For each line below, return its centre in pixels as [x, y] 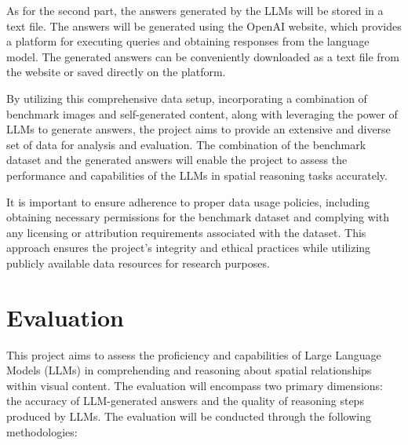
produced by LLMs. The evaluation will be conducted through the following [189, 416]
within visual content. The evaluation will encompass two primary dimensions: [195, 385]
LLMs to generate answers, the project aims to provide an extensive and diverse [199, 129]
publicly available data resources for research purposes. [138, 263]
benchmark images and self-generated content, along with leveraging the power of [202, 113]
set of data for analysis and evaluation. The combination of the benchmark [186, 144]
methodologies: [42, 431]
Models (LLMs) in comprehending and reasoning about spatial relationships [189, 370]
